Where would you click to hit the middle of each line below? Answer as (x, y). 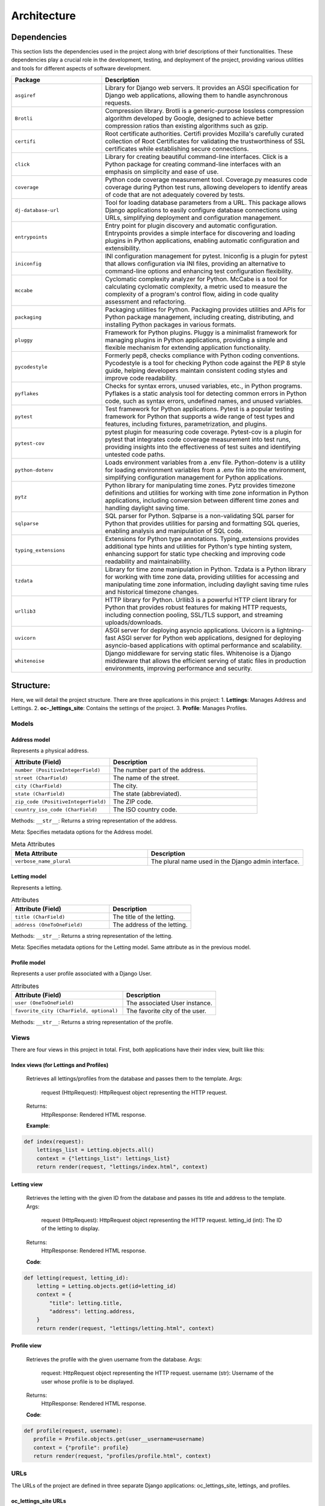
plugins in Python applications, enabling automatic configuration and (202, 241)
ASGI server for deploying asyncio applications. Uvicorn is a (190, 631)
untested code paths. (135, 455)
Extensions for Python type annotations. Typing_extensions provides (202, 539)
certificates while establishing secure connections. (177, 149)
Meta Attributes (33, 845)
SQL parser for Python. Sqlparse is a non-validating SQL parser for (200, 516)
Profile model (28, 962)
